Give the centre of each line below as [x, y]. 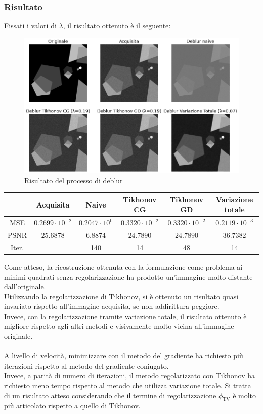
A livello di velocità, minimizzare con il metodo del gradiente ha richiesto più [124, 356]
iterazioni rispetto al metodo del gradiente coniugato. [86, 365]
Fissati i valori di [30, 25]
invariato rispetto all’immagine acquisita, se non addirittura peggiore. [112, 306]
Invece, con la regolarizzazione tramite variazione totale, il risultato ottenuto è [125, 316]
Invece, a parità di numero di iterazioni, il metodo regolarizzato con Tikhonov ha [130, 375]
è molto [245, 395]
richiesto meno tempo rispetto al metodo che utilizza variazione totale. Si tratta [128, 385]
